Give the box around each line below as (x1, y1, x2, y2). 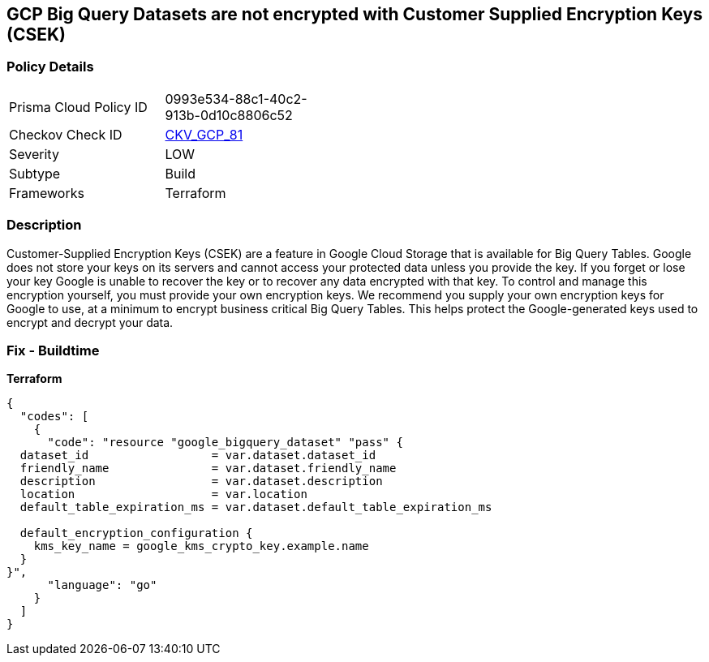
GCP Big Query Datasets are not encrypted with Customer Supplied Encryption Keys (6, 4, 703, 24)
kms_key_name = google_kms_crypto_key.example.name (33, 539, 369, 553)
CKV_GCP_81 (165, 126, 243, 143)
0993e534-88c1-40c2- (165, 90, 307, 107)
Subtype (9, 165, 61, 182)
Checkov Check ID (9, 126, 122, 143)
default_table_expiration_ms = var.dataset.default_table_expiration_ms (19, 501, 492, 514)
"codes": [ (19, 410, 89, 423)
